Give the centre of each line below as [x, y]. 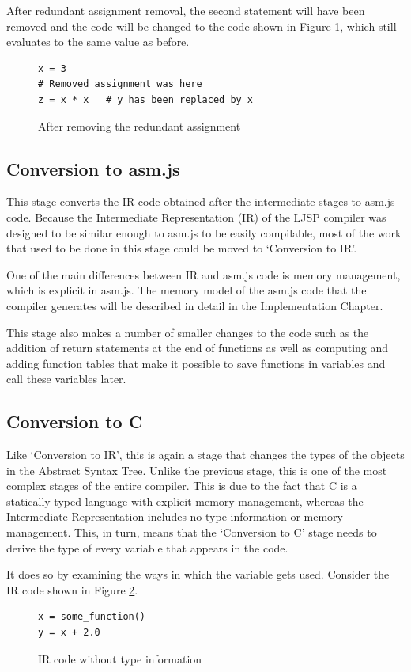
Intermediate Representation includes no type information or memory [175, 516]
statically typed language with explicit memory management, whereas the [185, 501]
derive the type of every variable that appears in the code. [147, 547]
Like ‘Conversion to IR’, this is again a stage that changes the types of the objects [205, 455]
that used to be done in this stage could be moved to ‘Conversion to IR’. [182, 248]
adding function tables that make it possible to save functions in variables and [196, 363]
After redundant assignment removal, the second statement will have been [186, 10]
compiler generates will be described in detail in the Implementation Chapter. [195, 305]
